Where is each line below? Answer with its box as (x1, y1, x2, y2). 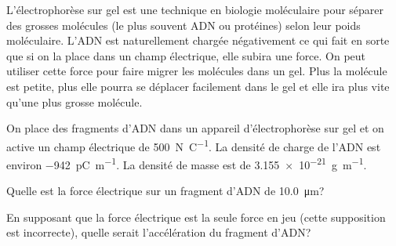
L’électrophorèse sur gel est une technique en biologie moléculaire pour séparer (6, 2, 384, 17)
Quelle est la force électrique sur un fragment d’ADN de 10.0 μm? (6, 183, 325, 199)
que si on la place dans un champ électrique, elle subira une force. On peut (6, 47, 366, 63)
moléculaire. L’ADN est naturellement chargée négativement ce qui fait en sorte (6, 32, 390, 49)
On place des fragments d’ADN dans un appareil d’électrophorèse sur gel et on (6, 120, 384, 136)
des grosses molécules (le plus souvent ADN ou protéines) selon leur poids (6, 16, 361, 33)
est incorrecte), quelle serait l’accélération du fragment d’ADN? (6, 224, 311, 241)
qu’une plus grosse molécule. (6, 93, 143, 110)
